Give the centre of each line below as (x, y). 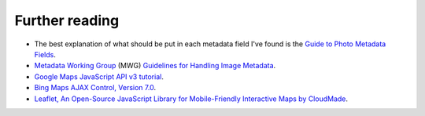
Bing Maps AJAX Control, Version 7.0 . (95, 88)
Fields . (45, 54)
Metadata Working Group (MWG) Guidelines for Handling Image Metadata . (155, 66)
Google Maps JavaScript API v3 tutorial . (99, 76)
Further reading (67, 20)
